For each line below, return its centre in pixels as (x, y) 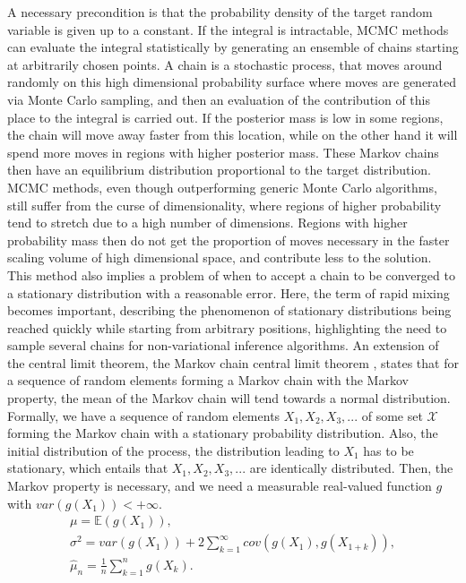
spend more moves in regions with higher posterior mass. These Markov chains (223, 152)
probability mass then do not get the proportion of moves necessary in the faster (229, 240)
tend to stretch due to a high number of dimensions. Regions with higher (207, 223)
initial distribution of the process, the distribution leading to (173, 450)
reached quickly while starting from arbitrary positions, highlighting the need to (227, 327)
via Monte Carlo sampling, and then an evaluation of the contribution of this (219, 99)
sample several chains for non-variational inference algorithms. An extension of (223, 345)
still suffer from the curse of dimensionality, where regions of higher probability (224, 205)
